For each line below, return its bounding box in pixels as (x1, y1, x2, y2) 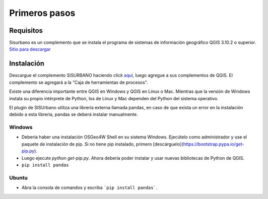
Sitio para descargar (9, 46, 51, 52)
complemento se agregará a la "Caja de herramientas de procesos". (9, 79, 148, 85)
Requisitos (9, 26, 43, 35)
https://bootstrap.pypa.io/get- (183, 141, 244, 147)
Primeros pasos (9, 7, 75, 18)
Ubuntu (9, 174, 28, 181)
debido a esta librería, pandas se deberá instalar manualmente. (9, 112, 138, 118)
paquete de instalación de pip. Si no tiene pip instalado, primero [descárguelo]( (21, 141, 184, 147)
